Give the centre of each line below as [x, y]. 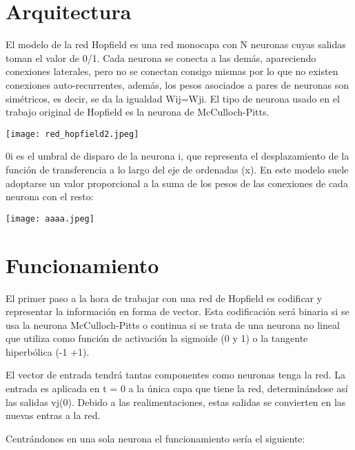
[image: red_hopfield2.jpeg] [72, 134]
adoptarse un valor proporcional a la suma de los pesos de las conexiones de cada [177, 183]
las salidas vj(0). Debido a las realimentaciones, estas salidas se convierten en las [176, 401]
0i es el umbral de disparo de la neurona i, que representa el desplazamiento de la [177, 156]
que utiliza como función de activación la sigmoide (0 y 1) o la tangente [157, 338]
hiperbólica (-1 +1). [48, 351]
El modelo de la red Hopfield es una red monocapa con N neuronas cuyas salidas [176, 44]
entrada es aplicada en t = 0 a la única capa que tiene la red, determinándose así [177, 388]
